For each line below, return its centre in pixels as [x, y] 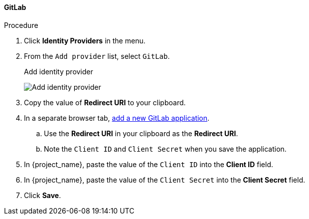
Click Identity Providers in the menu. [85, 40]
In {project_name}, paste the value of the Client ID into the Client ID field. [149, 164]
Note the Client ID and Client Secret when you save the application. [165, 149]
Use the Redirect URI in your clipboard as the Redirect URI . [141, 133]
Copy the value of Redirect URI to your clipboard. [105, 102]
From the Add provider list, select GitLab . [97, 56]
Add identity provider [59, 71]
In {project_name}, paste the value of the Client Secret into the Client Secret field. [165, 180]
